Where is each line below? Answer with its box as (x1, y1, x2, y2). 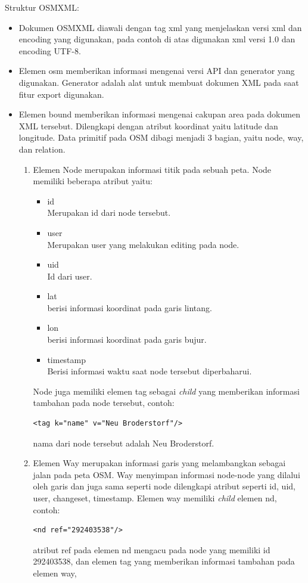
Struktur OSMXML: (5, 1, 79, 13)
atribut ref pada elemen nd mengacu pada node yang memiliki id (33, 543, 270, 556)
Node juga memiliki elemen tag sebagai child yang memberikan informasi (33, 384, 300, 397)
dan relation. (18, 142, 66, 155)
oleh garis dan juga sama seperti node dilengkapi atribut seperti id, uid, (33, 480, 295, 492)
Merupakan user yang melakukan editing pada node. (47, 238, 239, 250)
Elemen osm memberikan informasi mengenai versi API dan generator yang (18, 64, 295, 77)
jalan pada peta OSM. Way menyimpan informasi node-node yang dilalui (33, 468, 300, 480)
